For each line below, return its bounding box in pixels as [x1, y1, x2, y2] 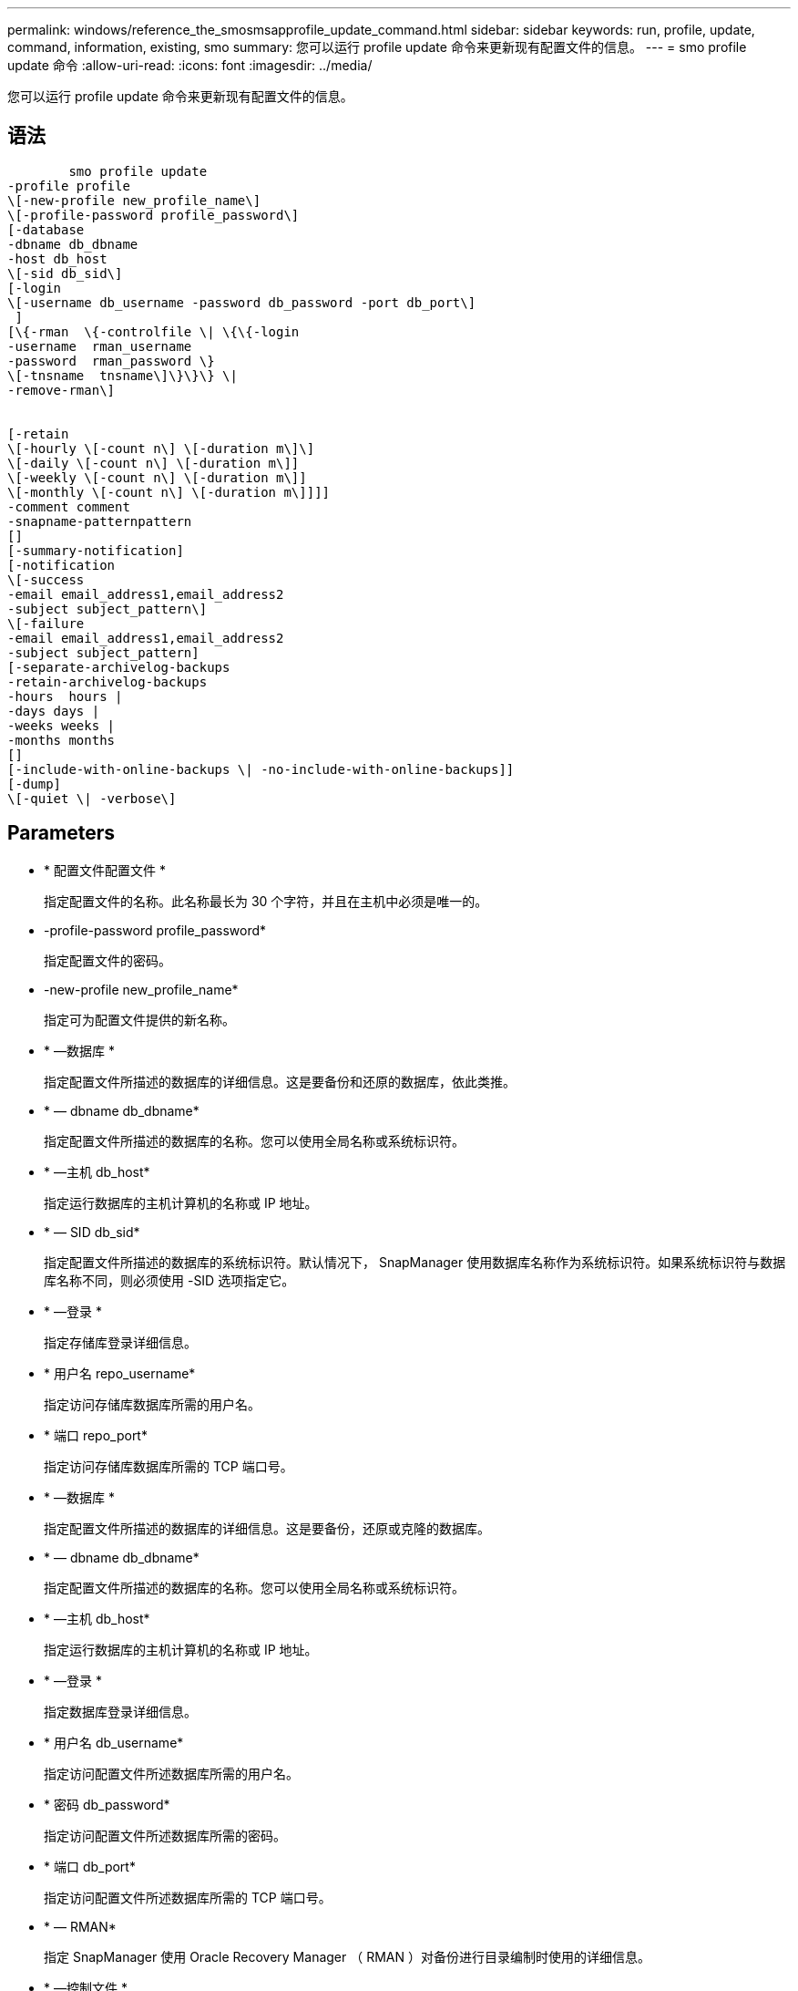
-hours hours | [7, 688, 123, 704]
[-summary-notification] [7, 542, 184, 558]
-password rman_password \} [7, 353, 215, 368]
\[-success [7, 572, 85, 587]
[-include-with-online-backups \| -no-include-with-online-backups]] [7, 761, 515, 777]
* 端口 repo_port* [44, 1427, 148, 1443]
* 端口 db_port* [44, 1858, 136, 1874]
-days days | [7, 703, 100, 718]
